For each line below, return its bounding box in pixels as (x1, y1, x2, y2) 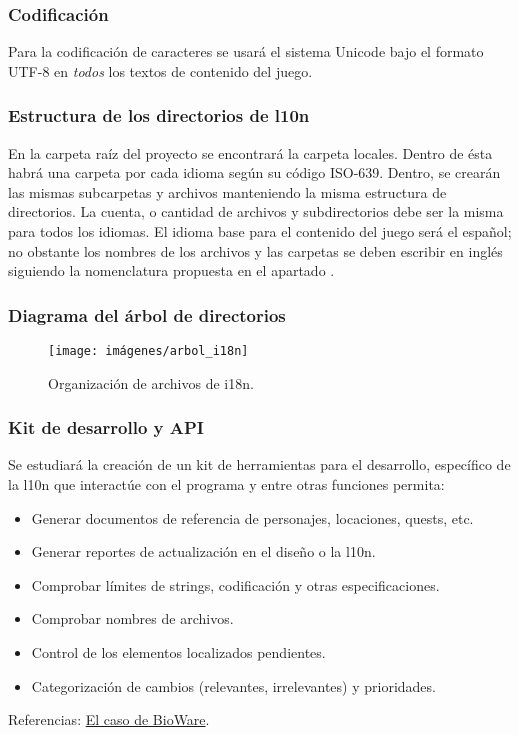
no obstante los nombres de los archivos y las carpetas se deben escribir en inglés (8, 240, 503, 261)
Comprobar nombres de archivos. (31, 608, 234, 629)
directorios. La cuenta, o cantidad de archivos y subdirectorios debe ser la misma (8, 201, 504, 222)
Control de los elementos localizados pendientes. (31, 642, 326, 663)
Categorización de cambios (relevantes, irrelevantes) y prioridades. (31, 675, 436, 696)
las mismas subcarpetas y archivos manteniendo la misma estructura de (8, 181, 447, 202)
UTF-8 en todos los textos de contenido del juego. (8, 60, 313, 81)
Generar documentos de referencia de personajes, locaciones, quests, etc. (31, 507, 474, 528)
